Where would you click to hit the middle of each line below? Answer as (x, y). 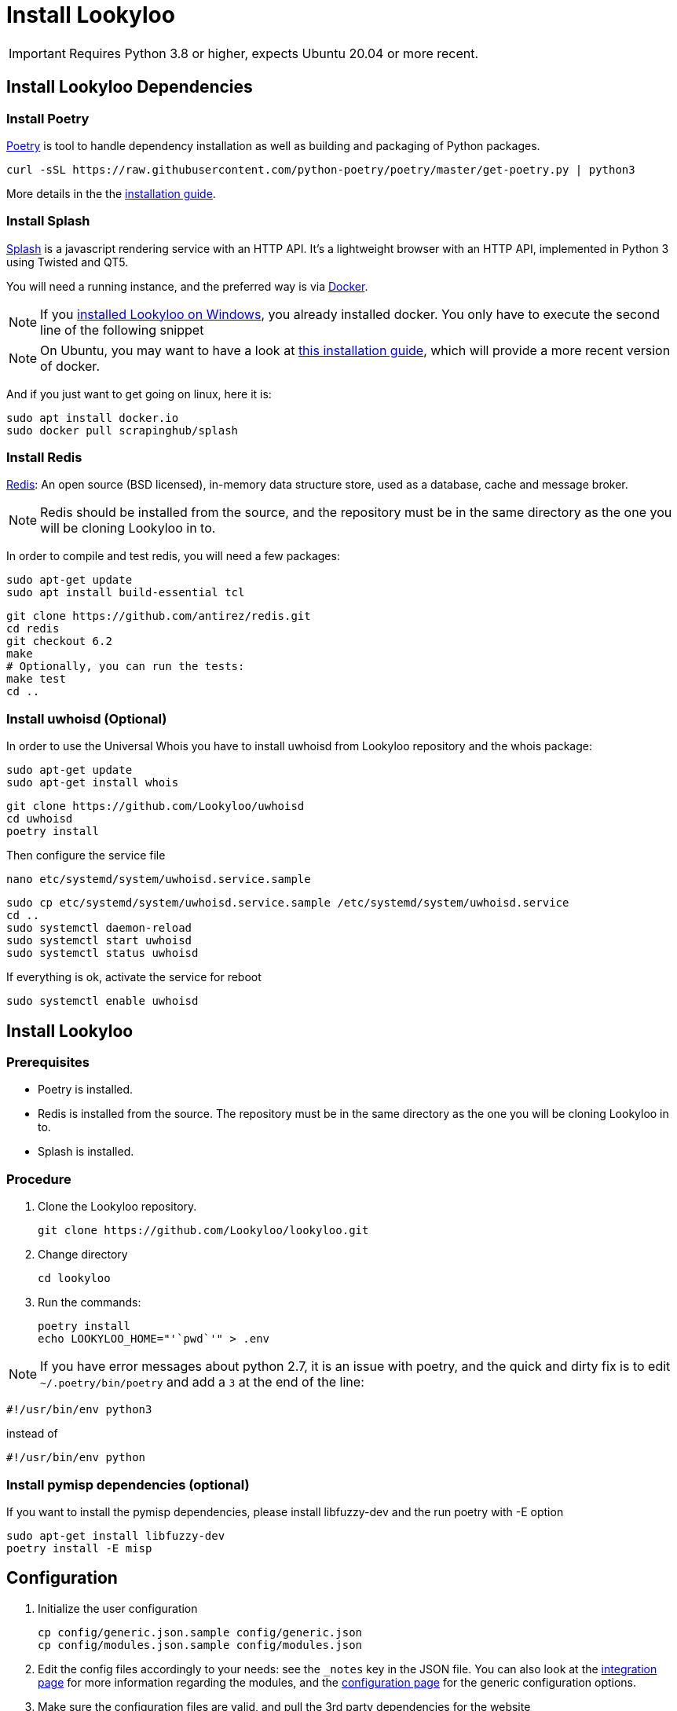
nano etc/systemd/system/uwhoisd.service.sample (159, 879)
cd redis (33, 629)
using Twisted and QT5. (68, 262)
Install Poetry (48, 118)
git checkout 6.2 (59, 641)
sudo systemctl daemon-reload (99, 928)
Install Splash (48, 221)
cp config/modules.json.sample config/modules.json (200, 1645)
